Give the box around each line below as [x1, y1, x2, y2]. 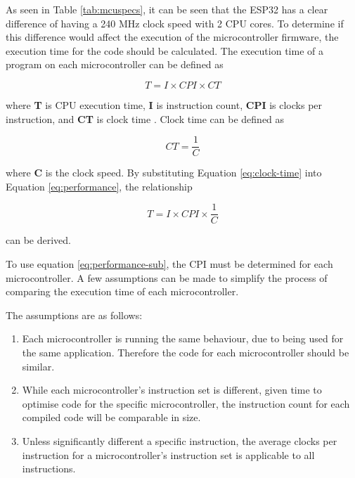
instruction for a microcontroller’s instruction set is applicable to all [22, 447, 315, 462]
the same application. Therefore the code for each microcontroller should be [22, 345, 349, 360]
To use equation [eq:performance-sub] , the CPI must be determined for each [6, 257, 333, 271]
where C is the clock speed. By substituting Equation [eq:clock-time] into [6, 165, 322, 180]
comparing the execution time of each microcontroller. [6, 284, 239, 299]
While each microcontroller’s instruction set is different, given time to [22, 382, 322, 397]
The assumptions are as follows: [6, 307, 143, 322]
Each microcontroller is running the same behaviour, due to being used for [22, 331, 344, 346]
